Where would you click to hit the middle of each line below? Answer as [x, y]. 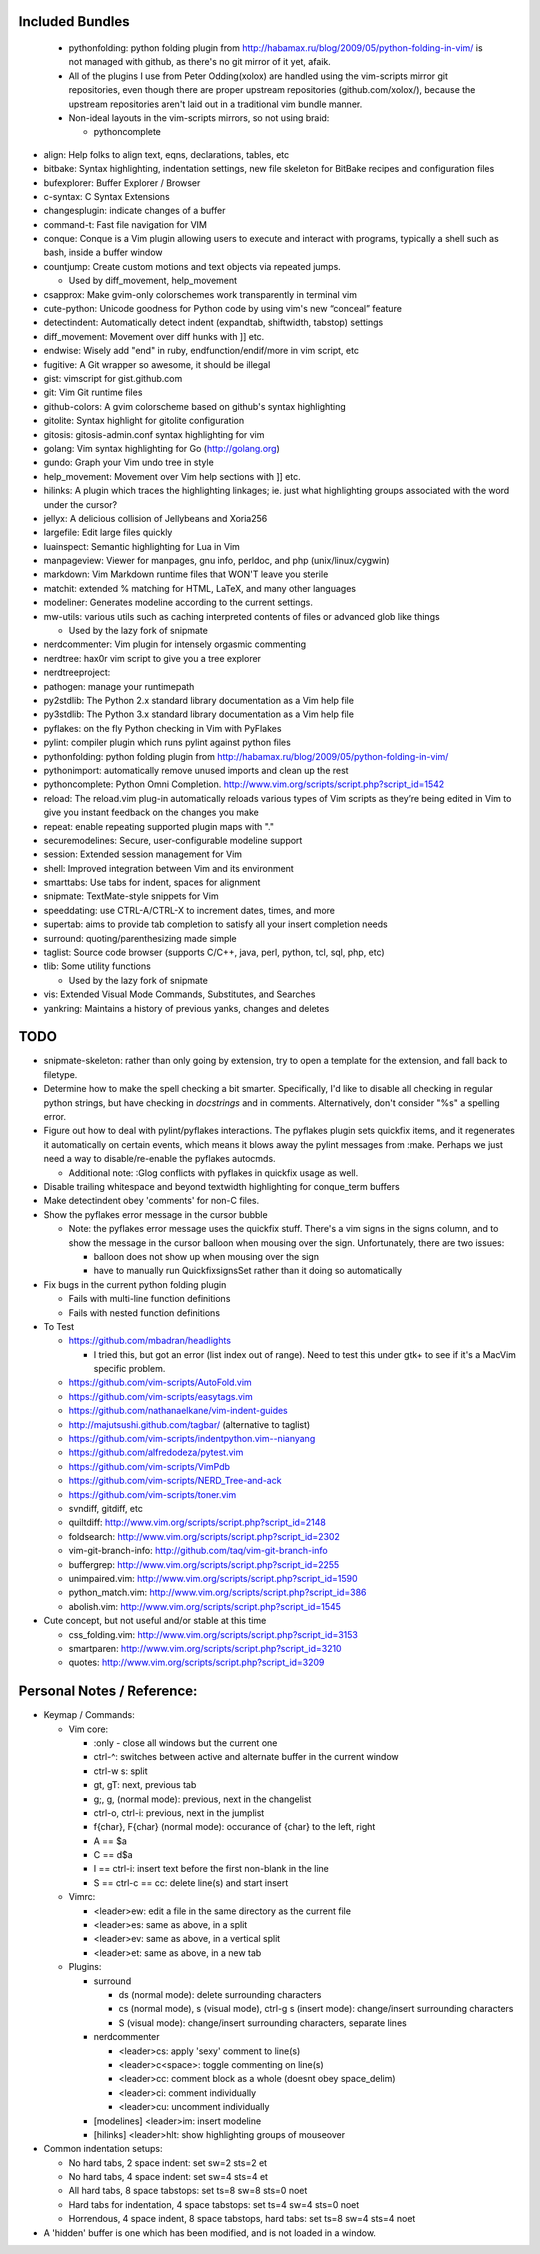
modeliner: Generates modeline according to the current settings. [178, 602]
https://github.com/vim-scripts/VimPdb [149, 1466]
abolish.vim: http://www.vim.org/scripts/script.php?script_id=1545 [205, 1606]
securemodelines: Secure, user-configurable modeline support [173, 840]
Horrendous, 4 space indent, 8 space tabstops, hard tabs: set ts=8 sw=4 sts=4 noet [242, 2219]
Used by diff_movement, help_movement [153, 281]
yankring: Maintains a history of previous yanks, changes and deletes [186, 1008]
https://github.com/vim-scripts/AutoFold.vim [160, 1382]
